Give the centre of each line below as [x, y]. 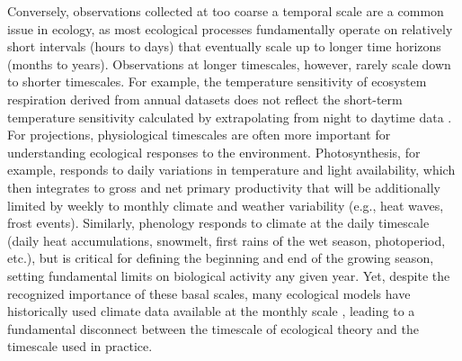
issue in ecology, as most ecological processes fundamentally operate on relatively [230, 28]
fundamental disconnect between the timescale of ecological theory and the [213, 328]
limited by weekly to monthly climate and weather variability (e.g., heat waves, [226, 205]
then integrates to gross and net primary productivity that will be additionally [224, 187]
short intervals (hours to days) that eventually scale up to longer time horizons [224, 46]
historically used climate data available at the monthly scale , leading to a [211, 311]
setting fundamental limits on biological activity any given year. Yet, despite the [229, 275]
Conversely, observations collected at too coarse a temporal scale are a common [226, 11]
